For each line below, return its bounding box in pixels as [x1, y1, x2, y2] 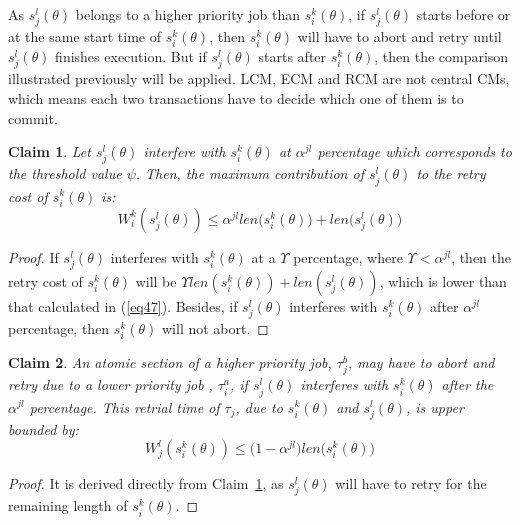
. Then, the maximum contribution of [135, 163, 364, 184]
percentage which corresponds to [317, 141, 512, 162]
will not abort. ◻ [161, 318, 269, 339]
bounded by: [8, 418, 79, 439]
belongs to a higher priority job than [75, 4, 301, 24]
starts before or [416, 4, 511, 24]
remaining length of [8, 495, 128, 516]
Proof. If [8, 246, 59, 267]
